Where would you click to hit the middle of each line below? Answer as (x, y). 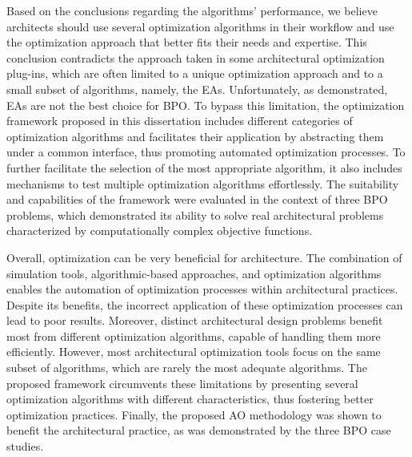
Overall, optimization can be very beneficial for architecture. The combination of (204, 257)
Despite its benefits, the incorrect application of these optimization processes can (205, 304)
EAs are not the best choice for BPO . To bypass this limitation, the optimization (206, 105)
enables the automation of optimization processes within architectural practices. (202, 289)
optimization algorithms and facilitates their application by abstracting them (195, 136)
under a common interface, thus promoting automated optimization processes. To (206, 152)
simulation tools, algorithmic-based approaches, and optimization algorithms (194, 273)
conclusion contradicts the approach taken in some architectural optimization (196, 57)
